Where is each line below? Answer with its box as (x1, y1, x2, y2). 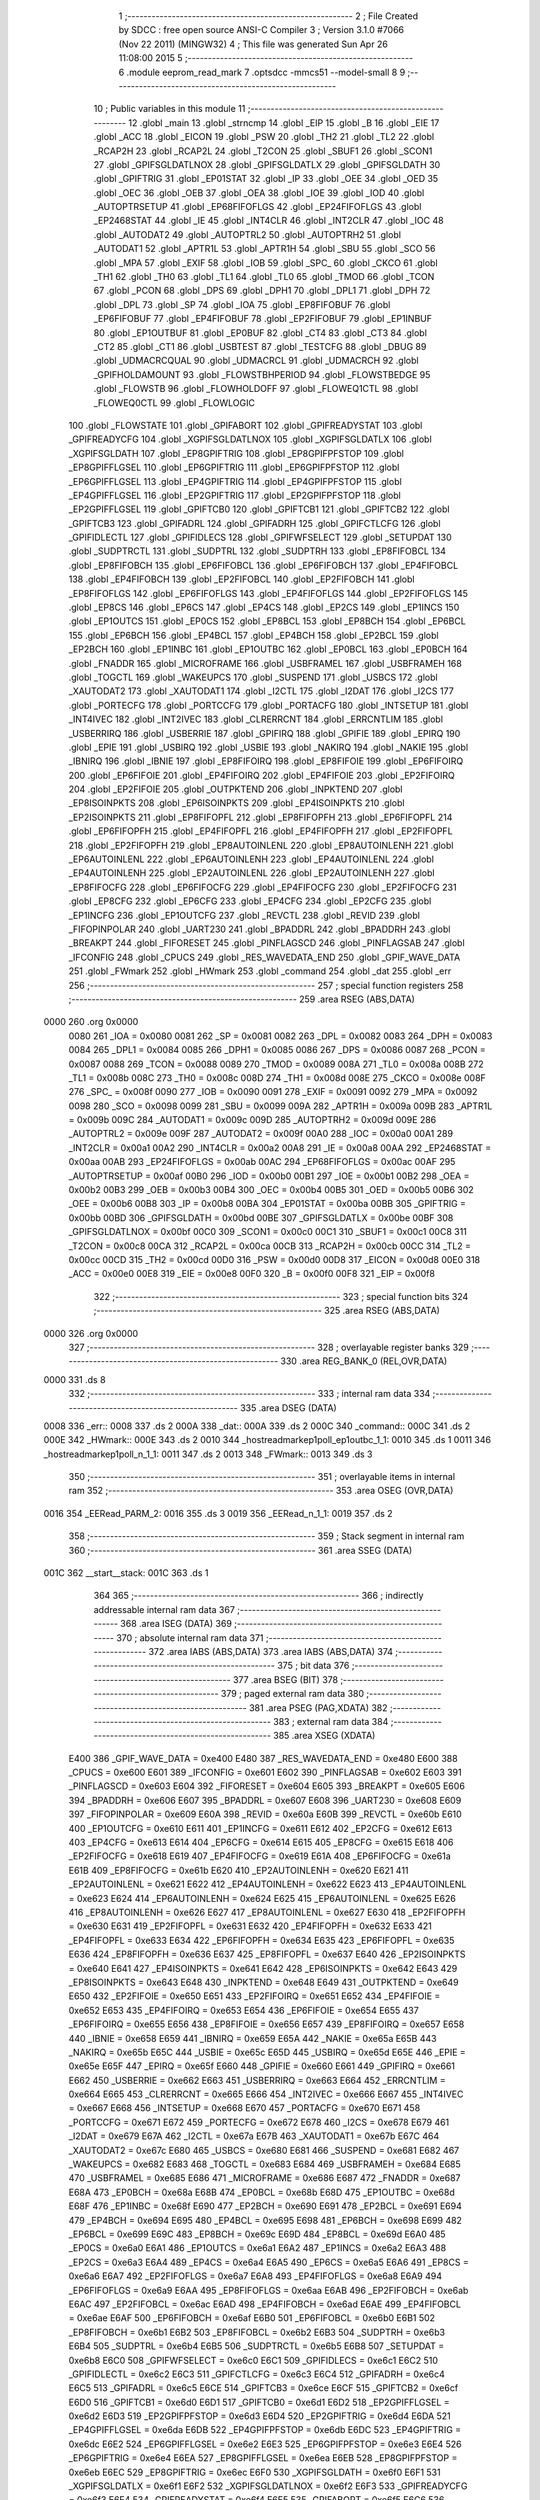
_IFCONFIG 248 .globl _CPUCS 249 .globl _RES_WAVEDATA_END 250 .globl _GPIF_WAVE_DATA (68, 951, 461, 963)
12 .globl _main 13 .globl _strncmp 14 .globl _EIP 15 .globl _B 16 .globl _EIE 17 (128, 116, 440, 129)
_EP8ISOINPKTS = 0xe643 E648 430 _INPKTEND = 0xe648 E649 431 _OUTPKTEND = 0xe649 (68, 1976, 459, 1988)
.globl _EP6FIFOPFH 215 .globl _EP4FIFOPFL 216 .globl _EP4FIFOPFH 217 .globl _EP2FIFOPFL (68, 825, 454, 837)
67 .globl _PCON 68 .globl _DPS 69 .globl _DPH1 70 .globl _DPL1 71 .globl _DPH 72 (93, 285, 431, 297)
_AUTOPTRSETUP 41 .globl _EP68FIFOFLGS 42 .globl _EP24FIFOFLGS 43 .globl (93, 201, 422, 213)
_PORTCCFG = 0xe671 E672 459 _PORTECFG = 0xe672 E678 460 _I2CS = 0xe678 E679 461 (68, 2116, 450, 2128)
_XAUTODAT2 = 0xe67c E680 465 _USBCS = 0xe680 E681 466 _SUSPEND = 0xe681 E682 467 (68, 2144, 460, 2156)
